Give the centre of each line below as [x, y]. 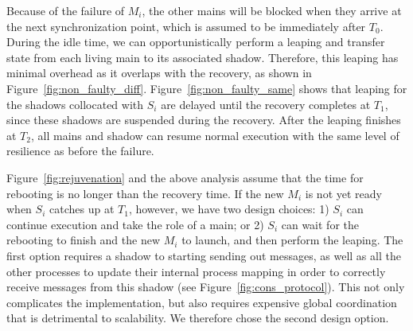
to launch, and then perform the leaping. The [292, 240]
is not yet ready [343, 193]
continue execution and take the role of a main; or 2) [135, 224]
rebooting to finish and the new [84, 240]
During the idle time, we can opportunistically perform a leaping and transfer [196, 42]
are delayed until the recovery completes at [266, 104]
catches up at [82, 209]
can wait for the [320, 224]
